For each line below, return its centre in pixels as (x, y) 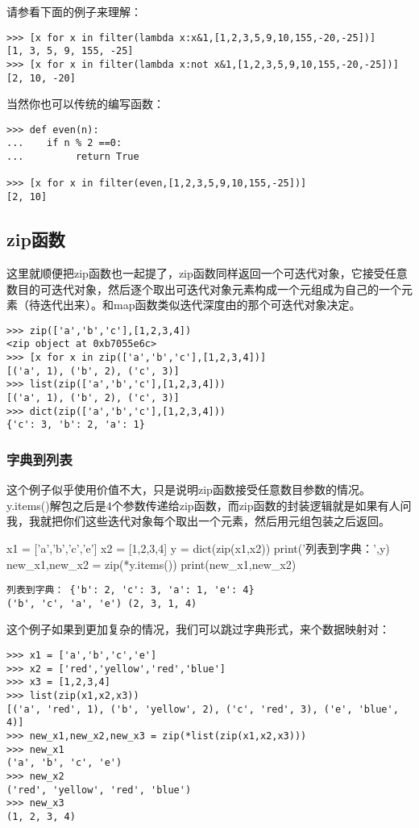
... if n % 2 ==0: (64, 143)
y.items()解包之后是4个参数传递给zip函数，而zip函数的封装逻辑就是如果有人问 (209, 505)
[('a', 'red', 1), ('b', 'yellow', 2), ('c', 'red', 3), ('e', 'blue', (203, 709)
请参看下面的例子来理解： (74, 11)
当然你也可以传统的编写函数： (85, 104)
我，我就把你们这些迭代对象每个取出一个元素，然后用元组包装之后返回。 (198, 521)
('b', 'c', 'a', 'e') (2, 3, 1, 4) (102, 603)
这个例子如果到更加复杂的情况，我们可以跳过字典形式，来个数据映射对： (198, 629)
